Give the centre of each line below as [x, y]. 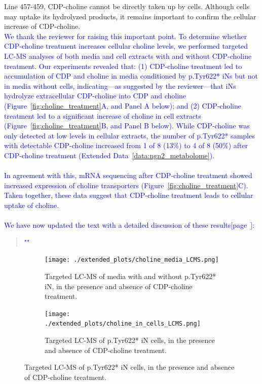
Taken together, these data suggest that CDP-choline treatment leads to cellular [129, 195]
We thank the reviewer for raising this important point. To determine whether [126, 36]
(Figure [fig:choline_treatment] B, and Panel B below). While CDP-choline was [127, 126]
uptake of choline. [32, 205]
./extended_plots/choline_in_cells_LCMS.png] [123, 324]
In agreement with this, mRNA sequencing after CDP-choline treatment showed [128, 175]
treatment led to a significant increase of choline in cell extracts [103, 115]
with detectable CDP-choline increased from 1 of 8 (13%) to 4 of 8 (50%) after [126, 145]
